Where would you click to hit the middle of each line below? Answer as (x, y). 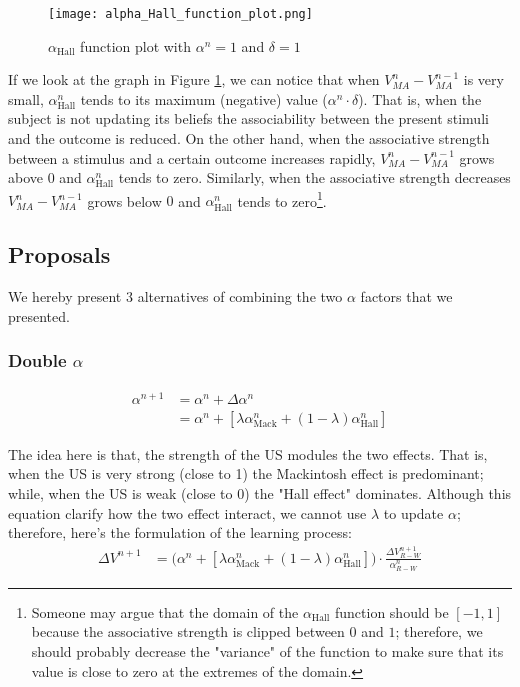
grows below (124, 200)
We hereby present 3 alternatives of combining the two (175, 296)
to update (413, 512)
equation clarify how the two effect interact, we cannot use (187, 512)
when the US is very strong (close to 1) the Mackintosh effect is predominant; (246, 473)
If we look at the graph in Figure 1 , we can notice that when (194, 79)
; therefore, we (439, 631)
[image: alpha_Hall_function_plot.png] (180, 14)
